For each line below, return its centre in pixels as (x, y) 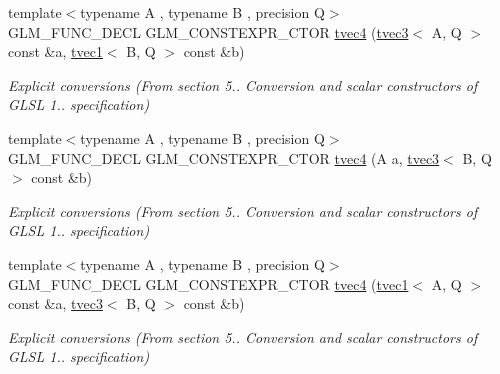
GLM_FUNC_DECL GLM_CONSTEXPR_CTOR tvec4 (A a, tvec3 (224, 157)
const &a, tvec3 (55, 303)
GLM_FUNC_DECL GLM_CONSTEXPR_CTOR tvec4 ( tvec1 (208, 283)
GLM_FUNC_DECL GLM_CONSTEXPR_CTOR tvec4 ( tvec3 (208, 31)
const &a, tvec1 (55, 51)
